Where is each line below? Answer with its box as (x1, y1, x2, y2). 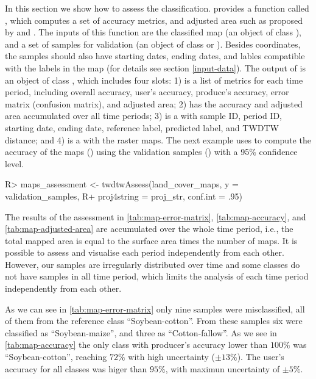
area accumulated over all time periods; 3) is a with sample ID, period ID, (5, 109, 282, 122)
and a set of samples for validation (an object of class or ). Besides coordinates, (5, 37, 301, 50)
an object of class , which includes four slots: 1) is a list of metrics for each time (5, 73, 303, 86)
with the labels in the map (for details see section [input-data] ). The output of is (5, 61, 306, 74)
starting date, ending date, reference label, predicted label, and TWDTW (5, 121, 279, 134)
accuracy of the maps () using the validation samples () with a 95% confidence (5, 145, 298, 158)
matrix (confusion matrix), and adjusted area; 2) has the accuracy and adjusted (5, 97, 303, 110)
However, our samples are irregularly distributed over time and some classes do (5, 258, 300, 270)
